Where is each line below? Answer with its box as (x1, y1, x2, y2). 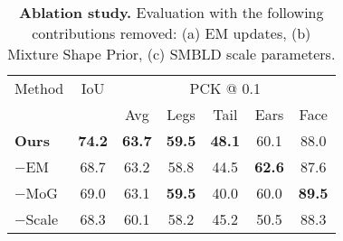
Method (14, 78, 64, 98)
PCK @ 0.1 (189, 78, 261, 98)
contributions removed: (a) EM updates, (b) (32, 23, 311, 43)
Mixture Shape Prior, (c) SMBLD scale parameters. (7, 43, 336, 64)
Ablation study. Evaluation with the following (19, 2, 324, 23)
